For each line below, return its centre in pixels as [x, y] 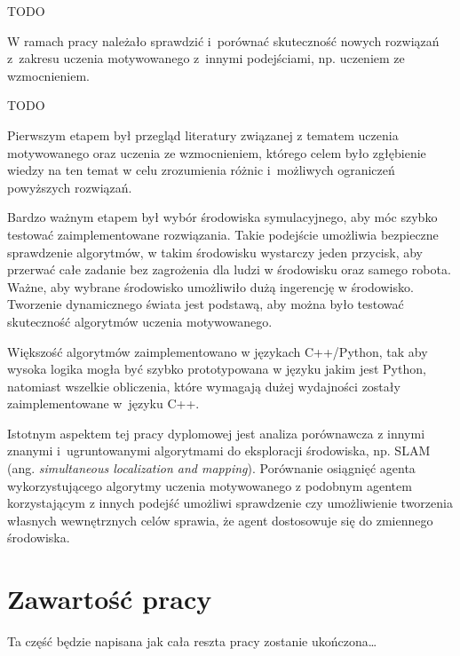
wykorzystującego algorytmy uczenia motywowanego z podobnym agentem [210, 485]
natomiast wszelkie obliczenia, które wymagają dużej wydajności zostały [204, 386]
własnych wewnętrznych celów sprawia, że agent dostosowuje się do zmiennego [220, 520]
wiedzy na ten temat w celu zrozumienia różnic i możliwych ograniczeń [201, 170]
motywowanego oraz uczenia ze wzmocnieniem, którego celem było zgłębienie [217, 152]
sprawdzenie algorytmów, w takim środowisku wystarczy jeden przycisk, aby [215, 252]
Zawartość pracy [110, 599]
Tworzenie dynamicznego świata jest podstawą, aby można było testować [206, 304]
